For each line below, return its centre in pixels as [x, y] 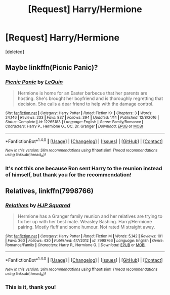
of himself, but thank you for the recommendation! [68, 174]
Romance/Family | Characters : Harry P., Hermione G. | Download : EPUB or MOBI [75, 245]
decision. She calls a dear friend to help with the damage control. [86, 104]
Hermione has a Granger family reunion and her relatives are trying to [90, 216]
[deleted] [15, 52]
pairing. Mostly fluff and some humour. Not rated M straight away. [86, 227]
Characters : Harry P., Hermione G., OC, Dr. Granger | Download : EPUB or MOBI [74, 126]
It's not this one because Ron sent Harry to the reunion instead [84, 168]
